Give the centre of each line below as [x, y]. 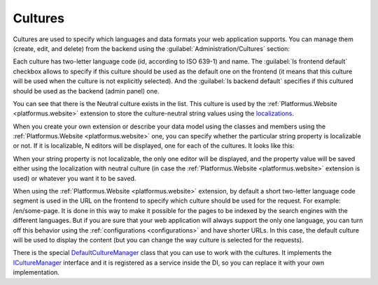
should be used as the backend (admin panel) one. [86, 91]
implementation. [36, 272]
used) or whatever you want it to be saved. [75, 178]
